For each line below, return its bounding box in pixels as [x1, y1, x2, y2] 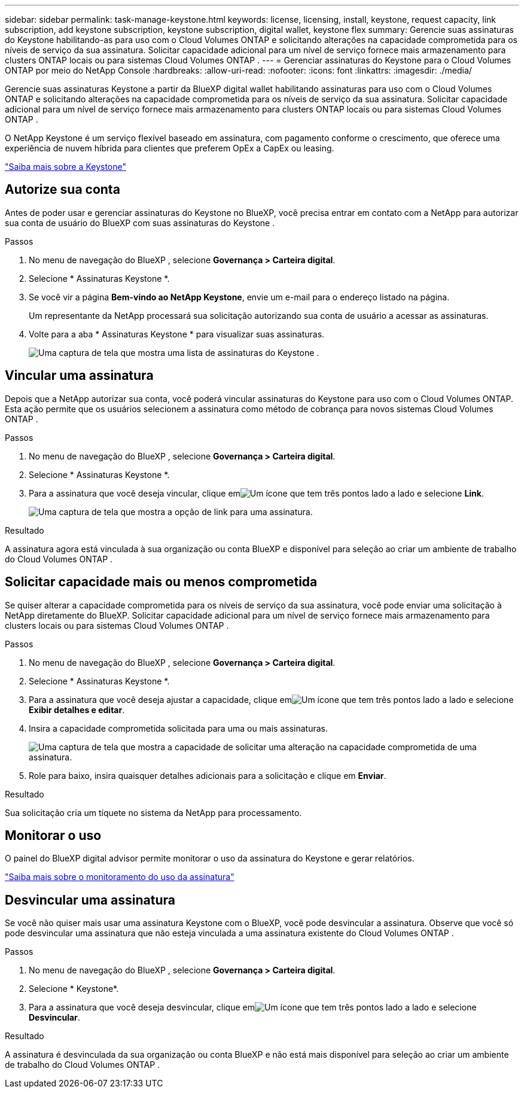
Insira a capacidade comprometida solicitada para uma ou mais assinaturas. [29, 723, 328, 733]
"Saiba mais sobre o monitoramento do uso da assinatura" [5, 872, 234, 882]
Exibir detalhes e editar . [29, 704, 125, 715]
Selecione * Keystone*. [29, 984, 119, 994]
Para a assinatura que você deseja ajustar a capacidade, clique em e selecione [29, 694, 514, 705]
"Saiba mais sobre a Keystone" [5, 162, 126, 172]
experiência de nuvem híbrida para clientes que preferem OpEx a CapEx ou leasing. [5, 143, 334, 153]
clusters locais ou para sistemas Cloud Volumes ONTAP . [5, 620, 229, 631]
